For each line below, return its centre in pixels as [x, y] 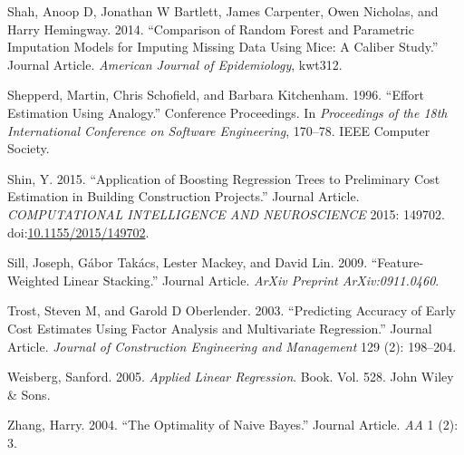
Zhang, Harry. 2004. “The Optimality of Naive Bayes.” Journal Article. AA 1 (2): [233, 425]
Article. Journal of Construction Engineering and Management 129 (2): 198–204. [232, 346]
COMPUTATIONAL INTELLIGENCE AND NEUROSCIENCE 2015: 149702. [226, 213]
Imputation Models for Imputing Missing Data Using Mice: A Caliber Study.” [223, 47]
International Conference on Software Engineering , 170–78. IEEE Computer [219, 130]
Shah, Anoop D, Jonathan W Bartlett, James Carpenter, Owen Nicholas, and [223, 11]
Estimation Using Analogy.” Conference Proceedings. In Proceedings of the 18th [227, 112]
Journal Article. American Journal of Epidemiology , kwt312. [175, 64]
